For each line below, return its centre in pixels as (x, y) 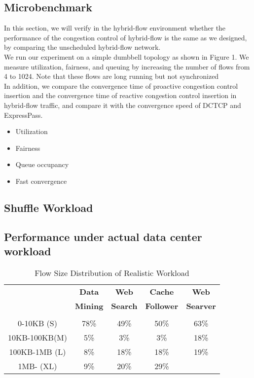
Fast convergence (41, 181)
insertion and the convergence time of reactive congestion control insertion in (120, 95)
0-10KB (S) (37, 323)
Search (124, 306)
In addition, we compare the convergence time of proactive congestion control (121, 86)
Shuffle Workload (49, 207)
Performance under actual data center (103, 236)
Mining (89, 306)
